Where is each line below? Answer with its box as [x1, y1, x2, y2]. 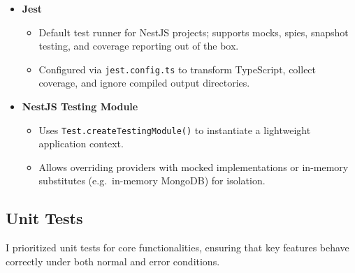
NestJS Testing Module [22, 99, 138, 114]
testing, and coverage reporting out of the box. [38, 38, 239, 53]
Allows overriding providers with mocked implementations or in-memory [38, 159, 349, 174]
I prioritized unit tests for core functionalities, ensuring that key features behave [6, 240, 349, 255]
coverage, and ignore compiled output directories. [38, 75, 250, 90]
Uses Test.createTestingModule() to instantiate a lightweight [38, 122, 311, 137]
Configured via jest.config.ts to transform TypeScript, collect [38, 61, 317, 76]
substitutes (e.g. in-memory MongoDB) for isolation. [38, 173, 266, 188]
